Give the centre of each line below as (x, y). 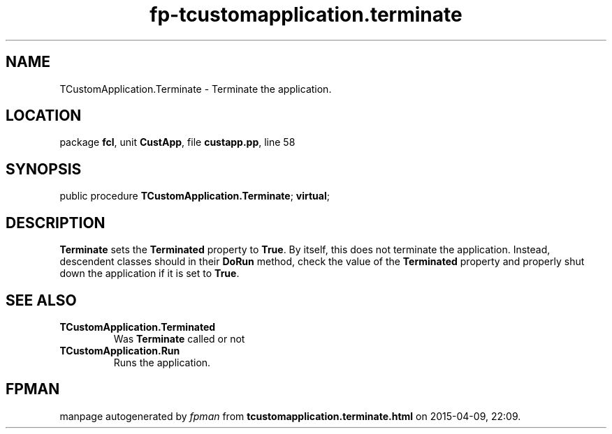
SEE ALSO (41, 300)
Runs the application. (162, 362)
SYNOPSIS (44, 169)
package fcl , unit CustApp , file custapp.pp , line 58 (177, 142)
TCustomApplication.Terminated (138, 327)
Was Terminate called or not (179, 338)
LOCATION (44, 116)
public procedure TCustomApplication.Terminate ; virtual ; (195, 196)
